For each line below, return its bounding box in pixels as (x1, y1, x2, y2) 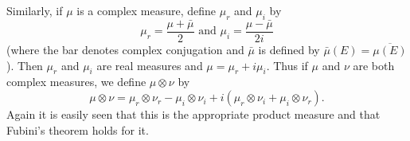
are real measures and (96, 57, 203, 73)
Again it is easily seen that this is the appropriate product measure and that (6, 106, 381, 123)
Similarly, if (6, 2, 63, 18)
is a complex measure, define (76, 2, 217, 18)
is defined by (258, 41, 320, 58)
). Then (6, 57, 43, 73)
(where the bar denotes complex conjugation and (6, 41, 244, 58)
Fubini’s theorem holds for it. (6, 121, 149, 138)
